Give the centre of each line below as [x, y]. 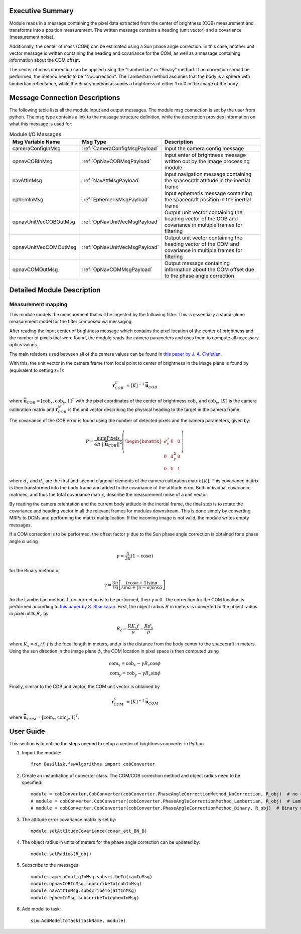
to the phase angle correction [199, 276]
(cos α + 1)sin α [142, 583]
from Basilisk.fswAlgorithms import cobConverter [93, 764]
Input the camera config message [204, 149]
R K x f [133, 626]
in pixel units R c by [29, 614]
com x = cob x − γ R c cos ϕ [135, 664]
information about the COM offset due [209, 270]
